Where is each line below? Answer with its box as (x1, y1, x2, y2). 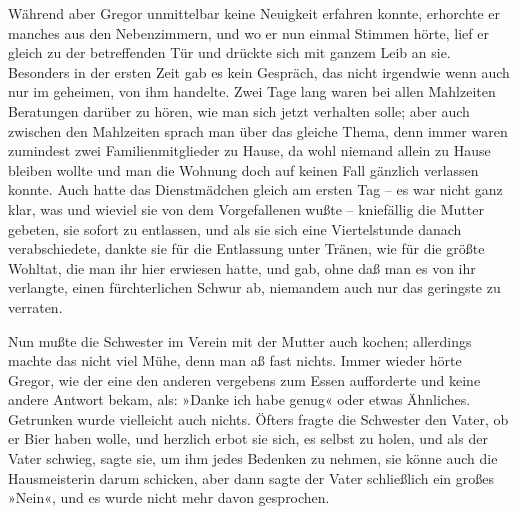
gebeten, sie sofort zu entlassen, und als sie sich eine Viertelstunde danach (8, 218, 462, 239)
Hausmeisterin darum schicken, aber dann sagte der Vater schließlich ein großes (8, 467, 494, 488)
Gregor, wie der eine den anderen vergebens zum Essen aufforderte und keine (8, 369, 481, 390)
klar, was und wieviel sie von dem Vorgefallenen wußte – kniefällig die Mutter (8, 198, 484, 219)
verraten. (8, 296, 63, 317)
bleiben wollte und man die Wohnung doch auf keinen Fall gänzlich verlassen (8, 159, 479, 180)
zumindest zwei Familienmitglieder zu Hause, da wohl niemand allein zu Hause (8, 140, 491, 161)
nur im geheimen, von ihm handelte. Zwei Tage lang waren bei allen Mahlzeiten (8, 81, 496, 102)
